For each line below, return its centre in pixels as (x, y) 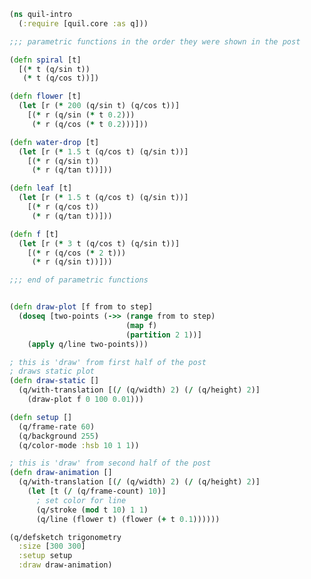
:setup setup (45, 556)
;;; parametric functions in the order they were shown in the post (155, 41)
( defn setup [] (41, 417)
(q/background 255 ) (59, 436)
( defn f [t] (34, 234)
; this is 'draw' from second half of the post (110, 463)
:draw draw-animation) (65, 565)
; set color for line (81, 500)
